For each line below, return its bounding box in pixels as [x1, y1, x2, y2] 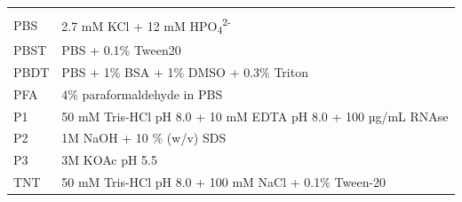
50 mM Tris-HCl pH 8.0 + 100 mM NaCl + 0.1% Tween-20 [61, 173, 386, 191]
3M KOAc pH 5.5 [61, 151, 157, 169]
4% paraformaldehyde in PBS [61, 84, 223, 103]
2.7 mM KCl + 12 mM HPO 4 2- [61, 14, 231, 37]
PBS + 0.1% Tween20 [61, 41, 181, 59]
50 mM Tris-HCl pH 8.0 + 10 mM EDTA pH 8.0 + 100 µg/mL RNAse [61, 106, 449, 125]
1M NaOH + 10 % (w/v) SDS [61, 128, 227, 147]
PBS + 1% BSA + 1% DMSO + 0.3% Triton [61, 62, 308, 81]
